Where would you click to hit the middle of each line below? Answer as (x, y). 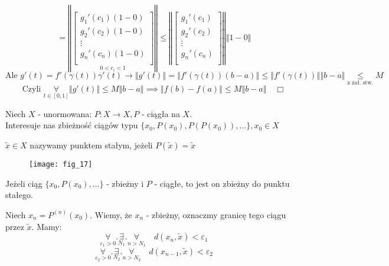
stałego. (19, 195)
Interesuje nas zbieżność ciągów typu (72, 125)
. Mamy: (47, 226)
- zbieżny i (125, 183)
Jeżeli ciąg (24, 183)
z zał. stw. (360, 83)
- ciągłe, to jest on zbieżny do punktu (222, 183)
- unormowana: (65, 113)
